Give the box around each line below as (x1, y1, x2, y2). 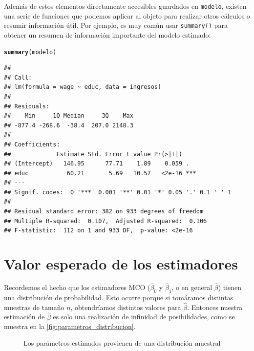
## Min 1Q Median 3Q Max (4, 112, 133, 120)
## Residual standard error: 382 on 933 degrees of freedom (4, 208, 204, 215)
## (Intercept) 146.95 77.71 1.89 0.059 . (4, 160, 190, 167)
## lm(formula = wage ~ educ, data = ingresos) (4, 83, 162, 91)
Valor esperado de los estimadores (4, 254, 238, 274)
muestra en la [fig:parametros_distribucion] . (4, 321, 136, 331)
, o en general (171, 282, 212, 292)
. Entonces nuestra (187, 302, 243, 312)
